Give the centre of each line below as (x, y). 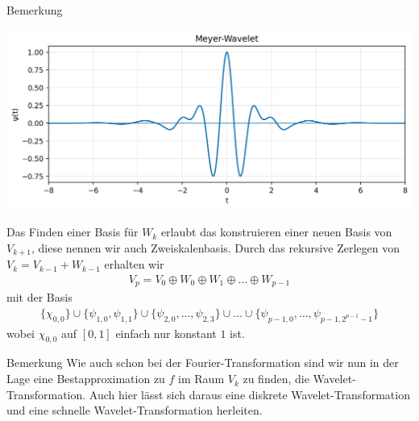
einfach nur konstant (166, 333)
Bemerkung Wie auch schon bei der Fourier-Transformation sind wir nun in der (203, 363)
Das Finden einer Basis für (73, 232)
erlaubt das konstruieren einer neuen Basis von (276, 232)
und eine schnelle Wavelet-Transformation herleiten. (135, 410)
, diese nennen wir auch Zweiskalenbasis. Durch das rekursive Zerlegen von (216, 247)
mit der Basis (39, 297)
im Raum (201, 379)
